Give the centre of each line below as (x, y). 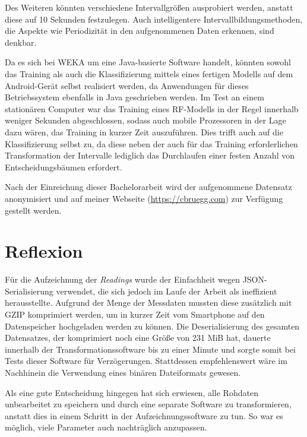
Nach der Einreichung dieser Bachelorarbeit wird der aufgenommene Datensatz (148, 187)
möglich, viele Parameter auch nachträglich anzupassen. (106, 427)
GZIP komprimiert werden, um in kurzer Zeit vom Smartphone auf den (135, 314)
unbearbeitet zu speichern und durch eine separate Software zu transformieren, (148, 404)
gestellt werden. (33, 210)
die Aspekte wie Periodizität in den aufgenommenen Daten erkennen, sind (140, 31)
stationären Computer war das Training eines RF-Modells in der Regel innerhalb (152, 108)
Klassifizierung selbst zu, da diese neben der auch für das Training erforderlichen (151, 143)
